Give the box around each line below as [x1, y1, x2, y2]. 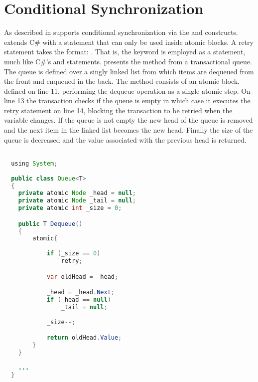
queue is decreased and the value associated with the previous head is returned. [4, 134, 247, 145]
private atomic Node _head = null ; [18, 190, 136, 197]
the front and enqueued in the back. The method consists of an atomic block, [4, 76, 240, 86]
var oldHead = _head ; [46, 273, 119, 280]
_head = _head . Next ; [46, 289, 115, 296]
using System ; [11, 160, 58, 167]
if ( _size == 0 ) [46, 250, 101, 257]
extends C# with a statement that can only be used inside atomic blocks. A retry [4, 36, 254, 47]
